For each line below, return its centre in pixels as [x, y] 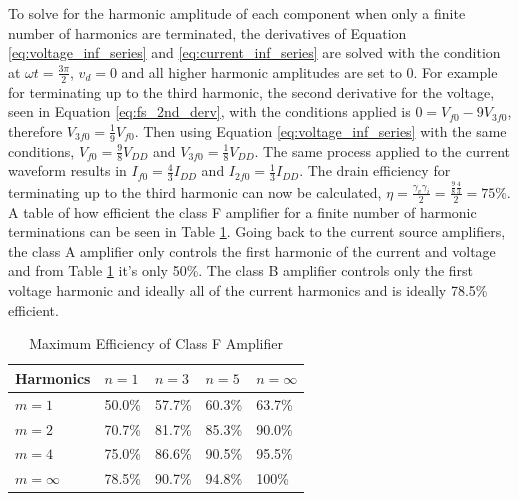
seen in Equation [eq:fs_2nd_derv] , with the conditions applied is [209, 111]
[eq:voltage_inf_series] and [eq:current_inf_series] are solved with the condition [254, 52]
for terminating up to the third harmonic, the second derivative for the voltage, [251, 91]
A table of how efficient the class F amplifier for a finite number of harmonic [242, 211]
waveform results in [67, 170]
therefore [35, 130]
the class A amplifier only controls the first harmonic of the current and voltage [252, 250]
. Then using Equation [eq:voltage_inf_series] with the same [320, 130]
